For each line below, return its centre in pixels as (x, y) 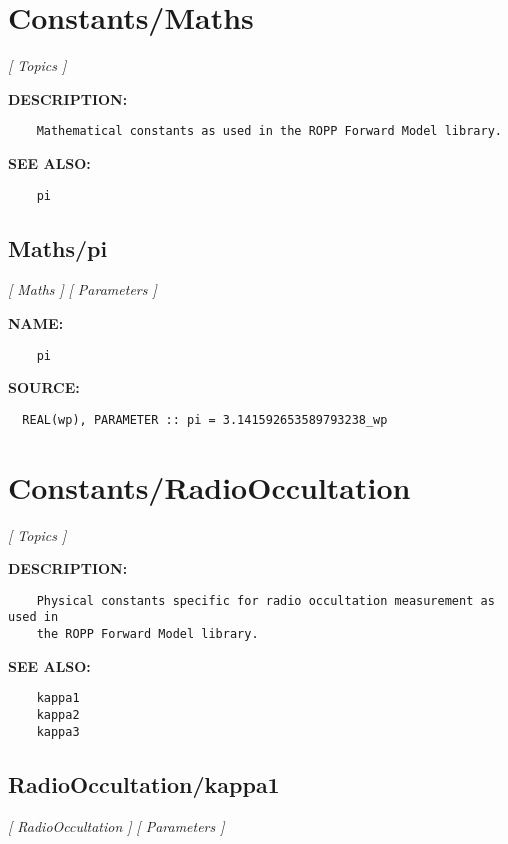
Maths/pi (58, 247)
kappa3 (58, 731)
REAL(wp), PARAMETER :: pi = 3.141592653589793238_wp (205, 419)
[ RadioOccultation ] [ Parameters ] (116, 825)
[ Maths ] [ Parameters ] (82, 289)
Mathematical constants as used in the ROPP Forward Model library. (269, 131)
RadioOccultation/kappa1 (144, 783)
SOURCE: (44, 387)
